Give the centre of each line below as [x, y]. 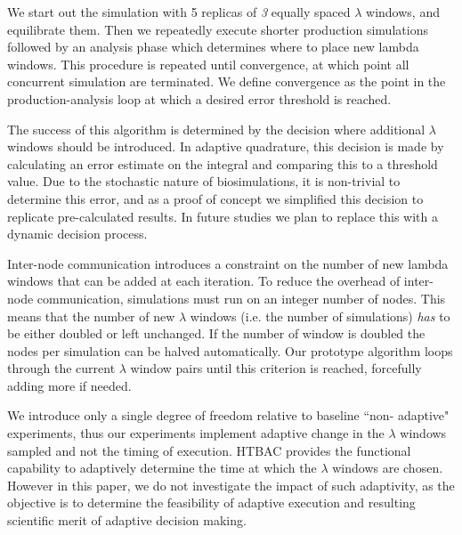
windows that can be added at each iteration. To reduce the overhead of [204, 281]
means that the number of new [91, 316]
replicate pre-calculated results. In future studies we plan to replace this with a [223, 216]
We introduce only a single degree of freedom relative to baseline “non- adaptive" [228, 415]
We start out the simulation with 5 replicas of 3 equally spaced [179, 12]
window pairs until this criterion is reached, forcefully [276, 368]
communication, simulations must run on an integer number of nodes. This [241, 298]
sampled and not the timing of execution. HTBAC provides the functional [209, 450]
